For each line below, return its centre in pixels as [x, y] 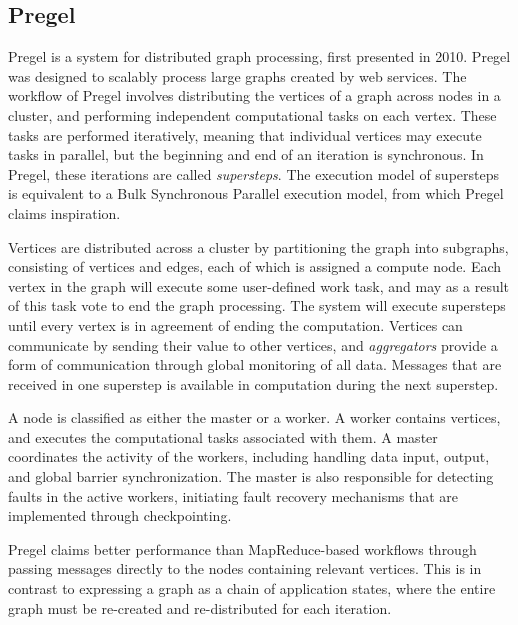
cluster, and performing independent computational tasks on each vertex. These [252, 114]
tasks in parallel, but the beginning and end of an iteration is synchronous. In [246, 154]
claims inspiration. [64, 212]
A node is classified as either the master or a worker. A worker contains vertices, [254, 417]
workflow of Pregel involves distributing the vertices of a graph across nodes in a [254, 95]
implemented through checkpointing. [120, 515]
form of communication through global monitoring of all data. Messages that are [255, 364]
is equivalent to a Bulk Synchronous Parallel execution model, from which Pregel [256, 193]
